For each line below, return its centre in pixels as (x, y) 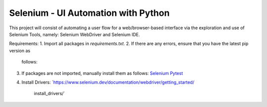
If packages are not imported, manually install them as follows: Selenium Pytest (102, 73)
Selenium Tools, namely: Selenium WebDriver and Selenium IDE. (75, 34)
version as (20, 51)
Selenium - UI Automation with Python (89, 13)
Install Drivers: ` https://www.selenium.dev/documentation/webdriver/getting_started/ (108, 82)
